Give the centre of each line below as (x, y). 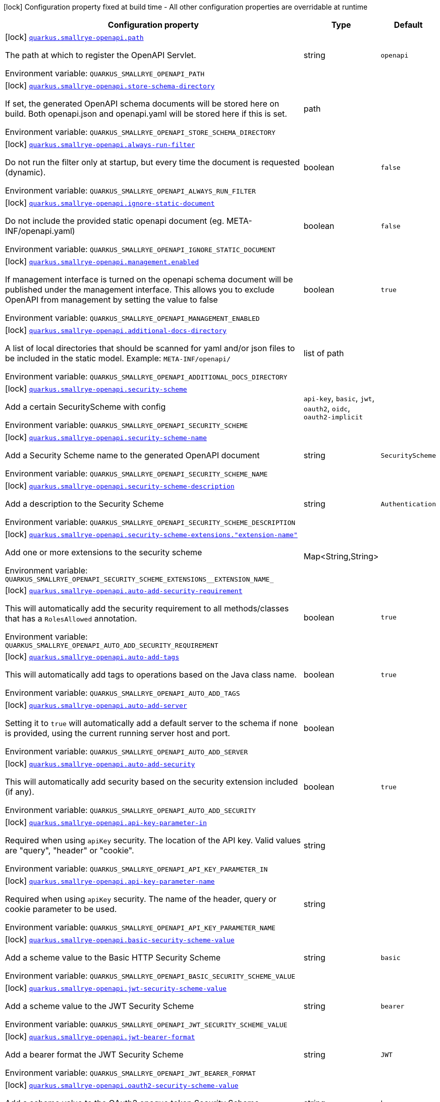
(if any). (20, 792)
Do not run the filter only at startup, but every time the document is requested (152, 162)
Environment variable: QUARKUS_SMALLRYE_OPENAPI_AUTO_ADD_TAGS (123, 693)
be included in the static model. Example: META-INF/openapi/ (118, 358)
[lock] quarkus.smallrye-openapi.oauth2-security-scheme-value (122, 1085)
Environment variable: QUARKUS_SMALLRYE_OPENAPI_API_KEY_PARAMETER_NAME (140, 927)
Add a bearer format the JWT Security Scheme (94, 1055)
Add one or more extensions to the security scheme (104, 552)
